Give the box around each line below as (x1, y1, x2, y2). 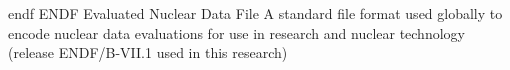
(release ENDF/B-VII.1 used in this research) (8, 42, 288, 63)
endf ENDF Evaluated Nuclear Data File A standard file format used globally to (8, 3, 503, 23)
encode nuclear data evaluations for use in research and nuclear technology (8, 22, 465, 43)
